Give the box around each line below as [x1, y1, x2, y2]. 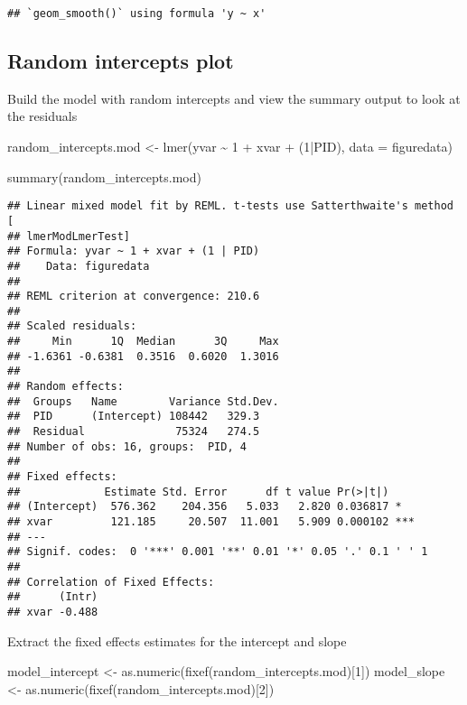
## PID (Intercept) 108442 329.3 [7, 410, 260, 423]
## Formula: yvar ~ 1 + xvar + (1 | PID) [7, 245, 260, 258]
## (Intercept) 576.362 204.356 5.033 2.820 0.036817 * [7, 500, 402, 514]
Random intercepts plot [7, 47, 234, 75]
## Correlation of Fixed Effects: [7, 575, 215, 589]
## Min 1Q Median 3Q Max [7, 335, 279, 348]
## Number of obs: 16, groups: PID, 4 [7, 440, 247, 453]
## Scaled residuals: [7, 320, 137, 333]
